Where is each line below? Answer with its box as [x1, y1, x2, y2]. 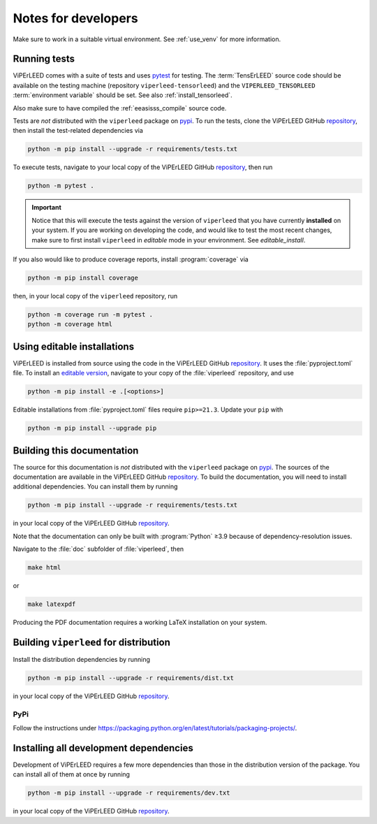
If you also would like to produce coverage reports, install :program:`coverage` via [13, 255, 249, 263]
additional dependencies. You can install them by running [13, 482, 178, 491]
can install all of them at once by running [13, 770, 131, 779]
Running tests [13, 53, 75, 65]
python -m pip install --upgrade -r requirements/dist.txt [27, 674, 234, 681]
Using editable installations [13, 340, 135, 352]
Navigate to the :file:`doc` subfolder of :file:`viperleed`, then [13, 545, 184, 554]
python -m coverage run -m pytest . [27, 310, 154, 318]
